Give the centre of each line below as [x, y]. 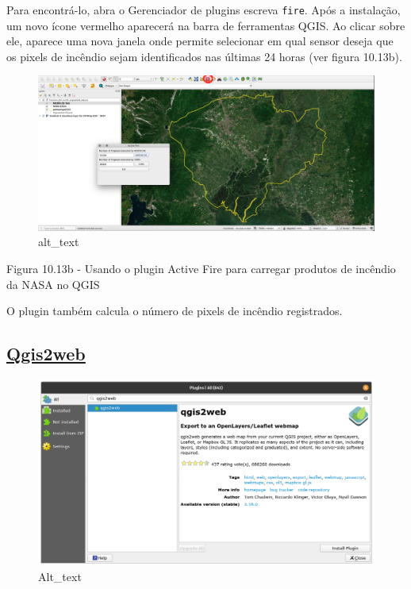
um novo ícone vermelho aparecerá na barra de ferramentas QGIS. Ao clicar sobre [206, 25]
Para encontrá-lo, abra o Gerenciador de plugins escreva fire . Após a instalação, [204, 10]
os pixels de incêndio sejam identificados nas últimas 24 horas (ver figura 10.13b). [204, 56]
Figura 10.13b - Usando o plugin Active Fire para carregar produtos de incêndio [201, 269]
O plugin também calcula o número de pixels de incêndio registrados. [175, 311]
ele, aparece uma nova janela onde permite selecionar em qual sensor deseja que [200, 41]
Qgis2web [46, 354]
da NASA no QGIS [53, 284]
